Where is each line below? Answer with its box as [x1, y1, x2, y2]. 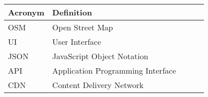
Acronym [8, 6, 45, 18]
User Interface [52, 36, 102, 47]
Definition [52, 6, 92, 18]
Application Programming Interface [52, 65, 176, 76]
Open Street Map [52, 21, 113, 33]
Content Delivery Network [52, 79, 144, 91]
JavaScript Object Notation [52, 50, 148, 62]
